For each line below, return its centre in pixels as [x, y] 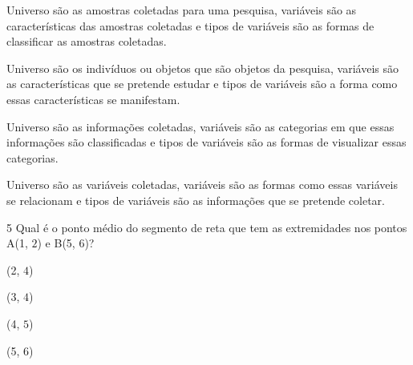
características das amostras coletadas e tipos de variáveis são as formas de [190, 25]
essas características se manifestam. [93, 99]
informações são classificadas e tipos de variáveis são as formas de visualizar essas [206, 142]
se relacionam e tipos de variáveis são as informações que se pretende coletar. [196, 200]
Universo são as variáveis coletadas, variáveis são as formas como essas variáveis [202, 185]
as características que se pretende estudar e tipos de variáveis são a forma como [202, 84]
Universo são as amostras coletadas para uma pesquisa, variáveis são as [182, 10]
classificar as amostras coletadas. [87, 41]
